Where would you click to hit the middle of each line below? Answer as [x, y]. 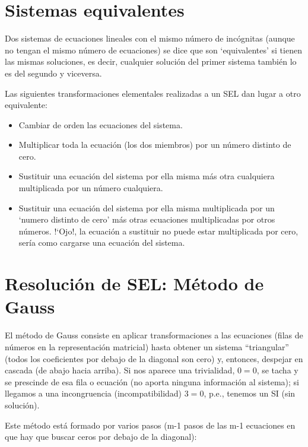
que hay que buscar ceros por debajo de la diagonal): [101, 437]
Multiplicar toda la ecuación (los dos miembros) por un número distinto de [155, 145]
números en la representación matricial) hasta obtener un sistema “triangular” [147, 346]
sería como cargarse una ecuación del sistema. [102, 242]
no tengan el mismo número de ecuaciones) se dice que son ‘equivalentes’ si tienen [153, 50]
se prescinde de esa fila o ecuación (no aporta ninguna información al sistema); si [152, 381]
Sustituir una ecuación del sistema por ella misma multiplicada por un [147, 207]
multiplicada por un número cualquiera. [91, 188]
